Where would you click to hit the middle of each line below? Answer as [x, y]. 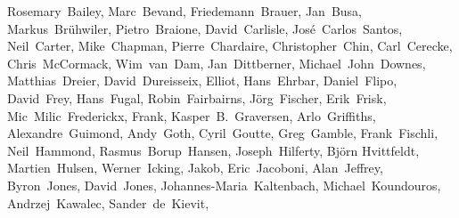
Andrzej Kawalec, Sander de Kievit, [108, 202]
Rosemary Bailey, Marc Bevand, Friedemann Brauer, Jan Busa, [185, 11]
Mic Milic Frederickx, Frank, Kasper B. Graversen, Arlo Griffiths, [192, 115]
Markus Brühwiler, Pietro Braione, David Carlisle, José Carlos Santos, [205, 28]
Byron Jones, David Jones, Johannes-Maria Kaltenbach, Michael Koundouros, [224, 185]
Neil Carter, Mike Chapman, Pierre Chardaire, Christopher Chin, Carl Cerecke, [230, 46]
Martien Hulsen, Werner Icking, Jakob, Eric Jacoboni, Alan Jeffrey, [195, 168]
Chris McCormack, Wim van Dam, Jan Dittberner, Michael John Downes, [217, 63]
